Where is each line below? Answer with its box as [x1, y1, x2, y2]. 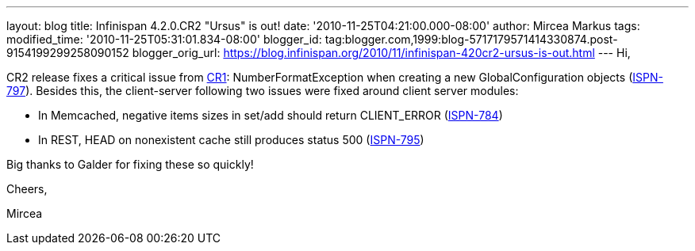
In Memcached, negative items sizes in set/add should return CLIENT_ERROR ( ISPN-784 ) [38, 108, 503, 122]
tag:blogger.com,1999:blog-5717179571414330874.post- [324, 32, 618, 46]
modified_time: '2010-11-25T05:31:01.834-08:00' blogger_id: [6, 32, 322, 46]
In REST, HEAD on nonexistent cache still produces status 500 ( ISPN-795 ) [38, 133, 424, 146]
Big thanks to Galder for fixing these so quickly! [6, 158, 254, 171]
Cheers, [6, 182, 48, 196]
